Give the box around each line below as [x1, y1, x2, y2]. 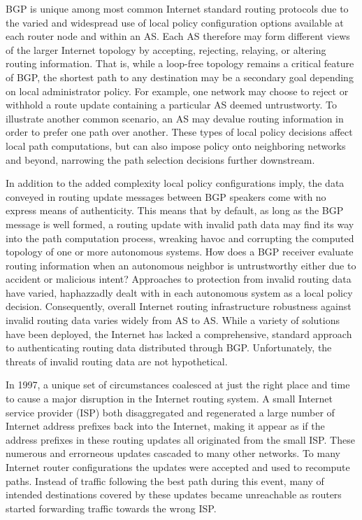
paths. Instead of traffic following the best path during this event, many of [6, 473, 324, 488]
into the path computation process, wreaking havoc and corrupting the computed [6, 230, 354, 245]
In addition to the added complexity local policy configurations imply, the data [6, 176, 345, 190]
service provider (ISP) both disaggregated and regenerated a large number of [6, 405, 335, 419]
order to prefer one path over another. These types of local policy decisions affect [6, 125, 353, 139]
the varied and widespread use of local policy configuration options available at [6, 15, 344, 29]
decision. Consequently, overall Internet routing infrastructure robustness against [6, 299, 352, 314]
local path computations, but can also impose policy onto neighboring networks [6, 138, 346, 153]
